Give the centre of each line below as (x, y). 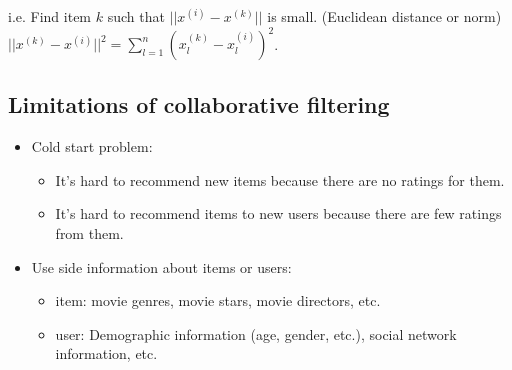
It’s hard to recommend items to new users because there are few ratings (278, 213)
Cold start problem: (92, 146)
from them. (89, 233)
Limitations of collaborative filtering (199, 104)
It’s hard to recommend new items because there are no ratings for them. (280, 179)
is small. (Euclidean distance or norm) (384, 16)
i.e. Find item (50, 16)
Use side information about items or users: (161, 266)
